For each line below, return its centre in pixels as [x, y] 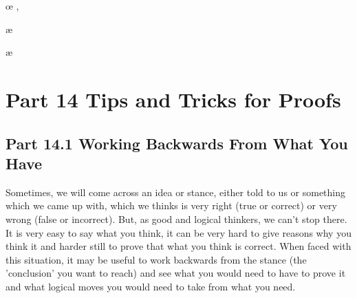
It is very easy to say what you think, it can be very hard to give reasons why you [178, 232]
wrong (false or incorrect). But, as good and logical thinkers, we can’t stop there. [176, 219]
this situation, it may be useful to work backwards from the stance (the [156, 259]
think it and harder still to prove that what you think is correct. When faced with [178, 246]
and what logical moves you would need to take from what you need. [151, 286]
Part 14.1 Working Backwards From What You [177, 143]
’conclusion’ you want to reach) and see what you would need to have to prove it [176, 273]
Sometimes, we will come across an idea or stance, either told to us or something [176, 192]
